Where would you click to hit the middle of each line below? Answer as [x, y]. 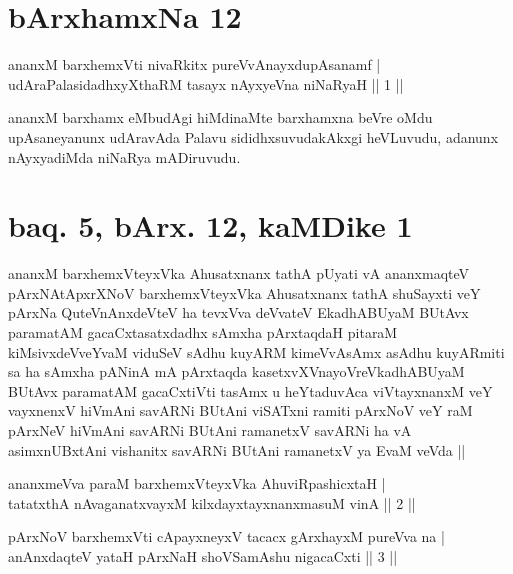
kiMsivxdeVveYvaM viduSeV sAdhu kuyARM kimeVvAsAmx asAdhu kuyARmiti [256, 351]
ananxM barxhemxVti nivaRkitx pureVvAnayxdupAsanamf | [194, 64]
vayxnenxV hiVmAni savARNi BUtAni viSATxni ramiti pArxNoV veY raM [240, 410]
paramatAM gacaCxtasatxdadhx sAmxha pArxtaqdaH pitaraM [203, 332]
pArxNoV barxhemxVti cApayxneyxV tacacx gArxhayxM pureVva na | [226, 536]
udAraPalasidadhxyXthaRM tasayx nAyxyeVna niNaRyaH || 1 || [206, 83]
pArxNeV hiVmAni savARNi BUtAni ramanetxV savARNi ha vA [210, 429]
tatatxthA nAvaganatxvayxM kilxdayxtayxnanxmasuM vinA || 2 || [212, 502]
